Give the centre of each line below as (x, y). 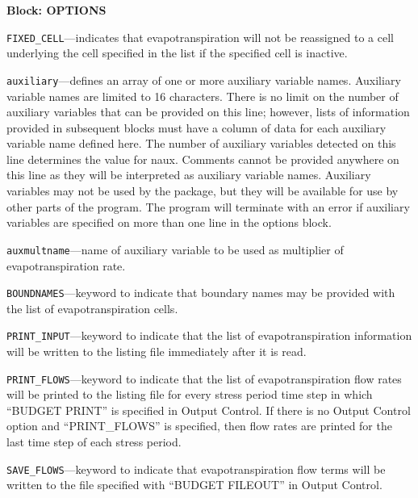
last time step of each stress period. (94, 442)
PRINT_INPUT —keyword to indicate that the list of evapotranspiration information (209, 335)
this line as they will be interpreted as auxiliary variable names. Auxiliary (189, 175)
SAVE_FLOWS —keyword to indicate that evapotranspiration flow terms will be (196, 469)
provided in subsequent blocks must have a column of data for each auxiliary (196, 127)
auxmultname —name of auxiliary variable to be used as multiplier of (175, 249)
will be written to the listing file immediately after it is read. (157, 351)
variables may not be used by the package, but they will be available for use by (203, 191)
